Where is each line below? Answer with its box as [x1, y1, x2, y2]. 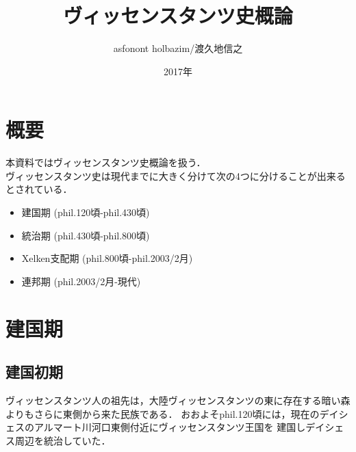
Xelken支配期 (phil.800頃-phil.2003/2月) [21, 251, 193, 265]
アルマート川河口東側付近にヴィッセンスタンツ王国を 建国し [34, 420, 306, 434]
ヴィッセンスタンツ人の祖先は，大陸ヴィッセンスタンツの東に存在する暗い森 [5, 393, 351, 407]
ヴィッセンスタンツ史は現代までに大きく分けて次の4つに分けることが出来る [5, 168, 346, 183]
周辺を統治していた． [14, 433, 111, 447]
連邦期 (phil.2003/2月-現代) [21, 274, 141, 288]
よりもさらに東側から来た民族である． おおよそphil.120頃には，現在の [5, 406, 320, 421]
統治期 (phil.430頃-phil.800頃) [21, 228, 150, 242]
